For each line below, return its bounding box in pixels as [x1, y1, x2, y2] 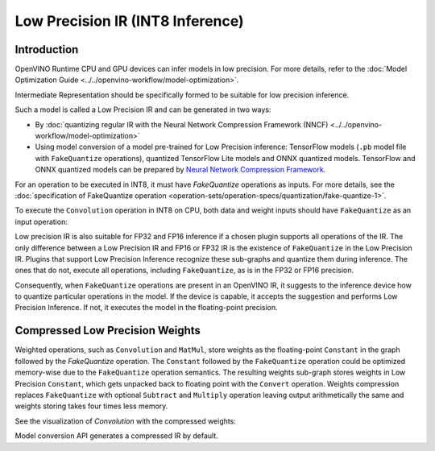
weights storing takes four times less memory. [14, 401, 168, 411]
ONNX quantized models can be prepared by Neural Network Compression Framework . [35, 165, 326, 175]
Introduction [14, 43, 79, 56]
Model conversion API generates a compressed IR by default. [14, 431, 219, 441]
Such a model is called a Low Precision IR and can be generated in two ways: [14, 105, 271, 114]
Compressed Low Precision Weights [14, 324, 201, 337]
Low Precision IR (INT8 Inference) [14, 12, 245, 30]
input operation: [14, 217, 68, 226]
